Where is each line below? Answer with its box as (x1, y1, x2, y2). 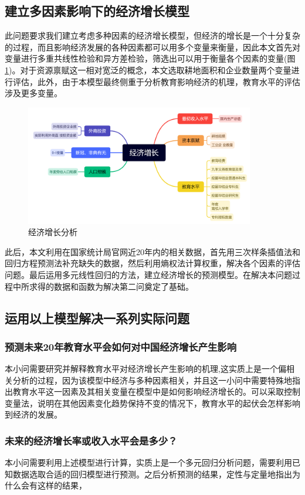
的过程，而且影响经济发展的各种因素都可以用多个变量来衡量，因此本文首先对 (5, 40, 300, 53)
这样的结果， (37, 479, 87, 491)
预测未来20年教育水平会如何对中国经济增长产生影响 (5, 339, 237, 354)
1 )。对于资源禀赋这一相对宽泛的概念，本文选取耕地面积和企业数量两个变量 (5, 63, 292, 76)
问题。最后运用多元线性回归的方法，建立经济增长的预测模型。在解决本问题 (5, 268, 292, 280)
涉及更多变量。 (5, 87, 62, 99)
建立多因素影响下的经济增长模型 (5, 2, 189, 20)
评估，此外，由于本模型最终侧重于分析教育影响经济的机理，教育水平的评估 (12, 75, 300, 87)
